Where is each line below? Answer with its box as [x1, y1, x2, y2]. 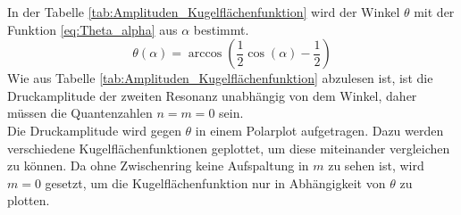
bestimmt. [193, 20, 249, 38]
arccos [188, 47, 222, 61]
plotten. [7, 191, 50, 210]
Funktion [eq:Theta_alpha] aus [7, 20, 178, 38]
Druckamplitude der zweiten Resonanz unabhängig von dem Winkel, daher [7, 86, 417, 104]
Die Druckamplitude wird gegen [7, 120, 181, 139]
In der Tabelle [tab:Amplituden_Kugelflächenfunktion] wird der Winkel [7, 3, 400, 21]
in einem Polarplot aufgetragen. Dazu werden [195, 120, 444, 139]
